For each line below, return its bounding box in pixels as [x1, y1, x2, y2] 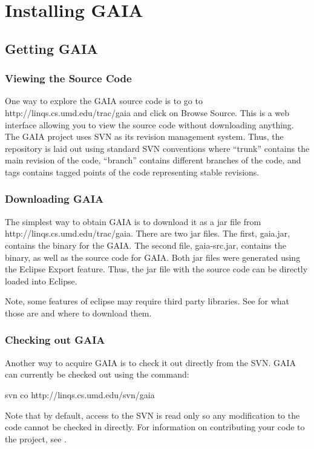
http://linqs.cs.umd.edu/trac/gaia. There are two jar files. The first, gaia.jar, [5, 227, 290, 240]
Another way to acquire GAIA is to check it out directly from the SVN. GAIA [5, 356, 296, 369]
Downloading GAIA [5, 191, 104, 206]
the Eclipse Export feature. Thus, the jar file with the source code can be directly [5, 263, 308, 275]
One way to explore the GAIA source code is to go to [5, 94, 203, 107]
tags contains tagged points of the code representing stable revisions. [5, 165, 260, 178]
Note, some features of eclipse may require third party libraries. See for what [5, 295, 289, 307]
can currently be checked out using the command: [5, 368, 189, 381]
